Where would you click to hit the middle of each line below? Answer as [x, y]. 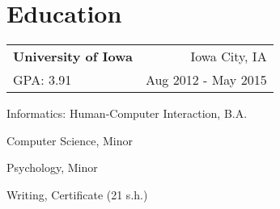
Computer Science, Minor [70, 140]
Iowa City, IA [229, 56]
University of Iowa [73, 56]
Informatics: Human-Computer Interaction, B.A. [127, 113]
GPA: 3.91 [42, 80]
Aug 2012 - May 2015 [206, 80]
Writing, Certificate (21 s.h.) [77, 194]
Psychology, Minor [52, 167]
